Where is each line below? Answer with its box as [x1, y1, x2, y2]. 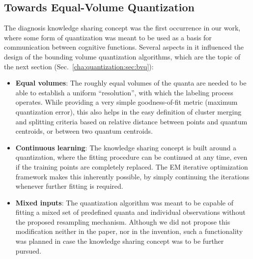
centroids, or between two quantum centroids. [15, 126, 153, 136]
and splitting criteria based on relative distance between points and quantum [15, 116, 248, 126]
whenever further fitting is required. [15, 181, 123, 191]
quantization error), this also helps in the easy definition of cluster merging [15, 106, 242, 116]
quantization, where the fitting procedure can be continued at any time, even [15, 152, 248, 162]
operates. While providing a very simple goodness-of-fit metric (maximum [15, 97, 238, 107]
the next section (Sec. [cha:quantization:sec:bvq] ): [4, 61, 154, 71]
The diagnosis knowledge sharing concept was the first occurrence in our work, [4, 23, 241, 33]
